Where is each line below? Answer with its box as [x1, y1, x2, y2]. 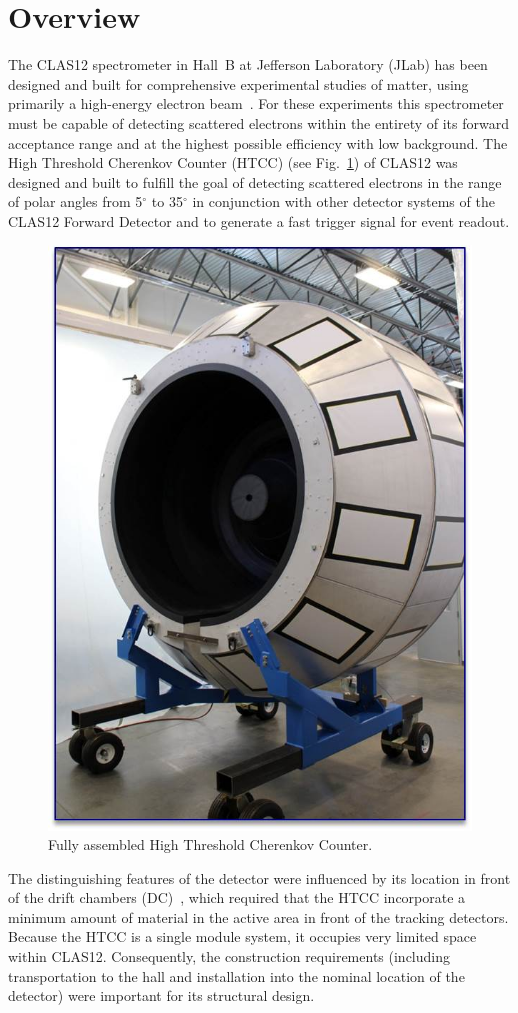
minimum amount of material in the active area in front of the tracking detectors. [8, 906, 509, 927]
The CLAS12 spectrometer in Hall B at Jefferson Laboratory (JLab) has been [8, 54, 488, 75]
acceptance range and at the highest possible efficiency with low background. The [8, 132, 508, 153]
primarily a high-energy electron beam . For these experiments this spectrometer [8, 93, 504, 114]
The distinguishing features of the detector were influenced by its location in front [8, 867, 511, 888]
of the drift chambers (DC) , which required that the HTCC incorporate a [8, 887, 466, 908]
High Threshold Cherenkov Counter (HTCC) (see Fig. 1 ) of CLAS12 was [8, 152, 458, 173]
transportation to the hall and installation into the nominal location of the [8, 965, 465, 986]
